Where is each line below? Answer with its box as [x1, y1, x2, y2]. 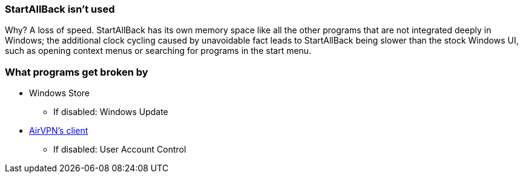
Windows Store [29, 88, 90, 99]
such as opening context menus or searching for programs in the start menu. [5, 45, 312, 56]
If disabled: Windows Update [53, 107, 168, 117]
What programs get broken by [5, 65, 148, 78]
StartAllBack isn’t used [5, 3, 115, 15]
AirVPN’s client [29, 125, 88, 136]
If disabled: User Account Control [53, 144, 186, 155]
